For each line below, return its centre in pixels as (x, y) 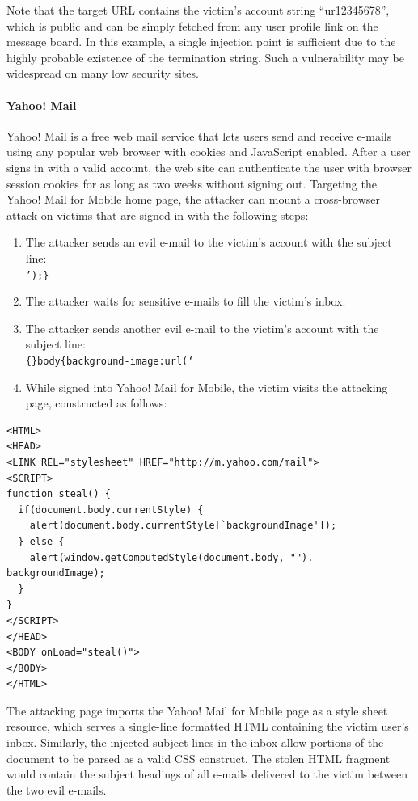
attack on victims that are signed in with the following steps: (158, 215)
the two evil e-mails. (57, 789)
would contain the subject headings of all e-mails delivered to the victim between (207, 774)
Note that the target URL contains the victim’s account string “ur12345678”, (198, 10)
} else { (41, 541)
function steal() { (59, 494)
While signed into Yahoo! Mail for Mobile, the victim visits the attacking (207, 387)
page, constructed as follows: (96, 403)
